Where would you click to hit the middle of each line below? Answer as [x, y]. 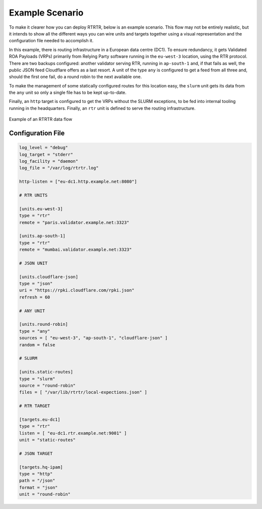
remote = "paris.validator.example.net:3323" [74, 222]
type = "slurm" [37, 379]
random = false [37, 345]
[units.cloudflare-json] [49, 277]
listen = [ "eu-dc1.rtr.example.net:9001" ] [73, 433]
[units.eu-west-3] [41, 209]
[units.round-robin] [43, 324]
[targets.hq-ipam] [41, 467]
